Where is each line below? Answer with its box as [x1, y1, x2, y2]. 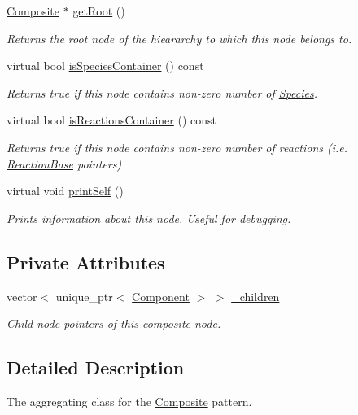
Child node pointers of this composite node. [7, 315, 221, 332]
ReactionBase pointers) [7, 155, 122, 172]
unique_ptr [55, 287, 113, 304]
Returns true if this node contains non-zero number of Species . [7, 84, 318, 101]
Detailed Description [7, 355, 185, 380]
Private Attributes [7, 249, 165, 274]
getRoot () [72, 2, 125, 19]
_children [231, 287, 280, 304]
